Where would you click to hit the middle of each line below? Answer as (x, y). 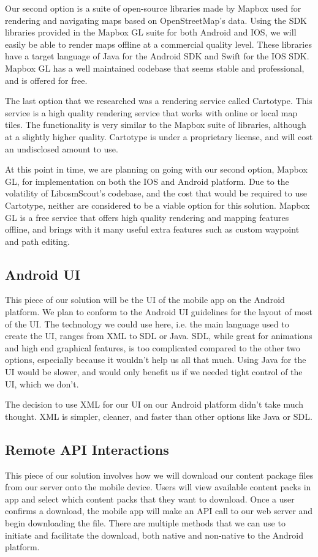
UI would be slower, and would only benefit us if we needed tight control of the (154, 372)
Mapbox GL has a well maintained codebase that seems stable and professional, (155, 68)
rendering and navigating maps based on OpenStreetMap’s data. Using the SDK (156, 20)
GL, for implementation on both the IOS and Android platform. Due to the (147, 181)
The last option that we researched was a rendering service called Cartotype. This (159, 101)
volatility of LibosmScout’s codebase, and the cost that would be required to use (156, 193)
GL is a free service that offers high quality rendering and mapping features (147, 217)
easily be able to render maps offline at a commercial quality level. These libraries (158, 44)
